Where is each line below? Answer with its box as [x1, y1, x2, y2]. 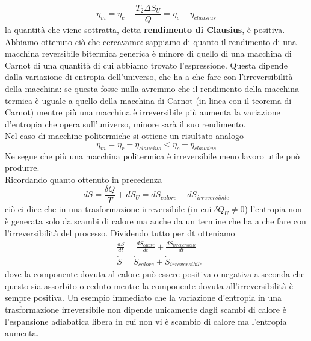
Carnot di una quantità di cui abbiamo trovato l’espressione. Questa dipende [5, 58, 288, 71]
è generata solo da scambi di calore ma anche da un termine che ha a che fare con [5, 215, 306, 227]
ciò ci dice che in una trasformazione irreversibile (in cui [5, 202, 212, 215]
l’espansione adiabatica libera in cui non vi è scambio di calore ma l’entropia [5, 315, 287, 327]
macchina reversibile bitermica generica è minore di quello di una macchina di [5, 47, 292, 60]
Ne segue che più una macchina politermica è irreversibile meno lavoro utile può [5, 149, 300, 162]
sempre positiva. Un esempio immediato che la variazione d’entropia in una [5, 291, 282, 304]
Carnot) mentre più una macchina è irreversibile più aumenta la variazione [5, 106, 280, 118]
